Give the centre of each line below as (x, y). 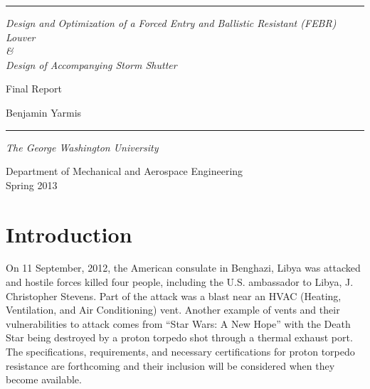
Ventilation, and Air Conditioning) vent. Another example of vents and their (173, 310)
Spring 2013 (32, 185)
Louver (21, 37)
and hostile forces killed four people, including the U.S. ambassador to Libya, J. (180, 282)
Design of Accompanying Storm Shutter (91, 64)
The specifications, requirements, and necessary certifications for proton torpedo (180, 352)
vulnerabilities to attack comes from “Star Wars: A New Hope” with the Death (178, 323)
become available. (44, 379)
